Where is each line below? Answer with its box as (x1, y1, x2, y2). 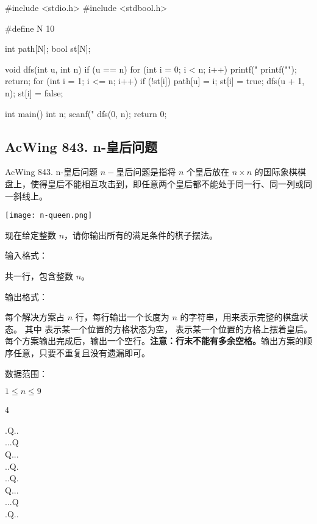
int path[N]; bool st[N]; (5, 42, 91, 55)
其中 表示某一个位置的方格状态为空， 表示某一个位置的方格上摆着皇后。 (24, 322, 312, 335)
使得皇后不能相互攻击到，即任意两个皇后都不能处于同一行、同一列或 (30, 177, 304, 190)
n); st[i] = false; (5, 86, 63, 99)
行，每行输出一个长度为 (75, 310, 169, 323)
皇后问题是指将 (116, 165, 176, 178)
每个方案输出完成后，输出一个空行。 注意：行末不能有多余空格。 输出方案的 (5, 334, 304, 347)
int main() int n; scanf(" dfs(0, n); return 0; (5, 107, 167, 120)
